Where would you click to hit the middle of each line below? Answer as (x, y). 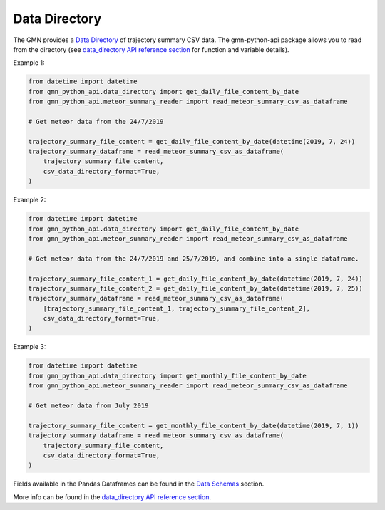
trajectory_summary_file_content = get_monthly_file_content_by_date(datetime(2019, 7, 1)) (194, 425)
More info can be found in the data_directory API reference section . (112, 497)
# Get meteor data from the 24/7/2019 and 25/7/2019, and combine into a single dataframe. (194, 259)
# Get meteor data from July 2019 (88, 406)
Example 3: (30, 347)
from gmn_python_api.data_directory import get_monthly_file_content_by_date (167, 375)
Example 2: (30, 200)
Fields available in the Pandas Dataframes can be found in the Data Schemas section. (139, 484)
